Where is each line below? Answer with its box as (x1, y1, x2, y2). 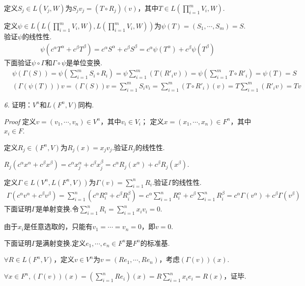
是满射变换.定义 (35, 237, 86, 248)
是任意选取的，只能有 (24, 221, 93, 232)
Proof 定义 (4, 116, 36, 126)
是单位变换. (66, 57, 103, 67)
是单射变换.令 (35, 204, 79, 214)
